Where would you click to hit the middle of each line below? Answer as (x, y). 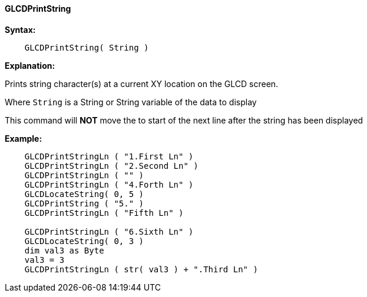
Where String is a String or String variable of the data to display (131, 102)
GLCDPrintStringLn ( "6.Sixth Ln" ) (109, 231)
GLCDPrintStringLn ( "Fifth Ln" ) (104, 213)
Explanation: (30, 65)
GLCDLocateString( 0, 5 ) (84, 194)
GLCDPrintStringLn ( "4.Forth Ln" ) (109, 184)
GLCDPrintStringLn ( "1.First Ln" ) (109, 156)
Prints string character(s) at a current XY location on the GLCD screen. (142, 84)
